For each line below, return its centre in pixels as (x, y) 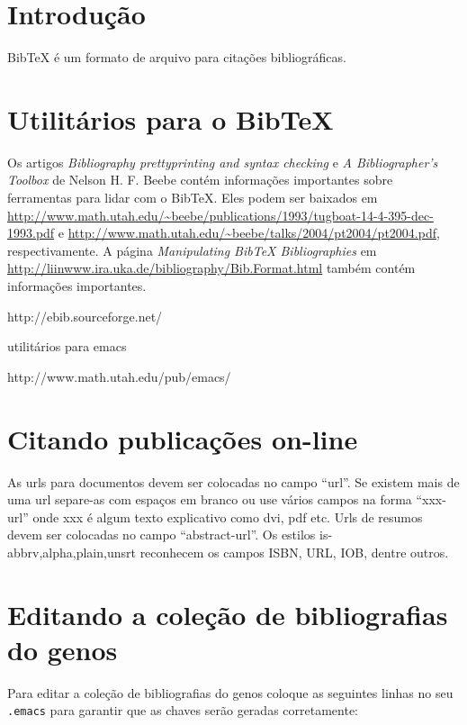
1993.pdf (31, 233)
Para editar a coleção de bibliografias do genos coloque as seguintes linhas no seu (230, 692)
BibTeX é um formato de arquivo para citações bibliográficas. (177, 57)
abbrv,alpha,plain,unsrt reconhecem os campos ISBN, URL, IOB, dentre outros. (228, 552)
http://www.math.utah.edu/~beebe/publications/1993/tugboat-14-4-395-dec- (220, 215)
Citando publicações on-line (183, 438)
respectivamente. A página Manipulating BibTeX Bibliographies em (192, 250)
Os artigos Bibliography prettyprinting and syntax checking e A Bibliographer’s (223, 162)
